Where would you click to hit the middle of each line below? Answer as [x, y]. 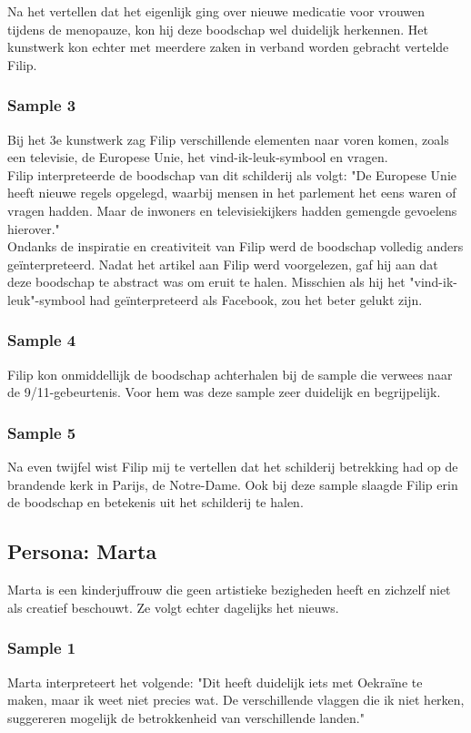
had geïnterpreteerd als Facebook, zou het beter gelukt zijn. [256, 299]
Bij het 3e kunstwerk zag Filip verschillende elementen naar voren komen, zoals [228, 139]
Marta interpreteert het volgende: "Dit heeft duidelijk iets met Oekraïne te [215, 682]
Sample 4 [42, 340]
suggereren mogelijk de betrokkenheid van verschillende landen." [186, 717]
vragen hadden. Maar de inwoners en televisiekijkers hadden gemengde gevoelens [232, 210]
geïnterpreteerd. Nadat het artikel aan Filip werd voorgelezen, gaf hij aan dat [223, 264]
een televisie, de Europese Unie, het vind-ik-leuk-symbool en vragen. [198, 157]
